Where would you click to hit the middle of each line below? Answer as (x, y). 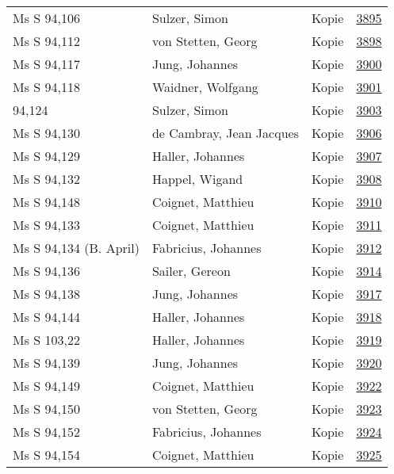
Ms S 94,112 (46, 41)
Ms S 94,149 (46, 386)
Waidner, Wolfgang (205, 87)
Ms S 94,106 (46, 18)
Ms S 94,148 (46, 202)
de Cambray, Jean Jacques (225, 133)
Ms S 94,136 (46, 271)
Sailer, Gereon (191, 271)
